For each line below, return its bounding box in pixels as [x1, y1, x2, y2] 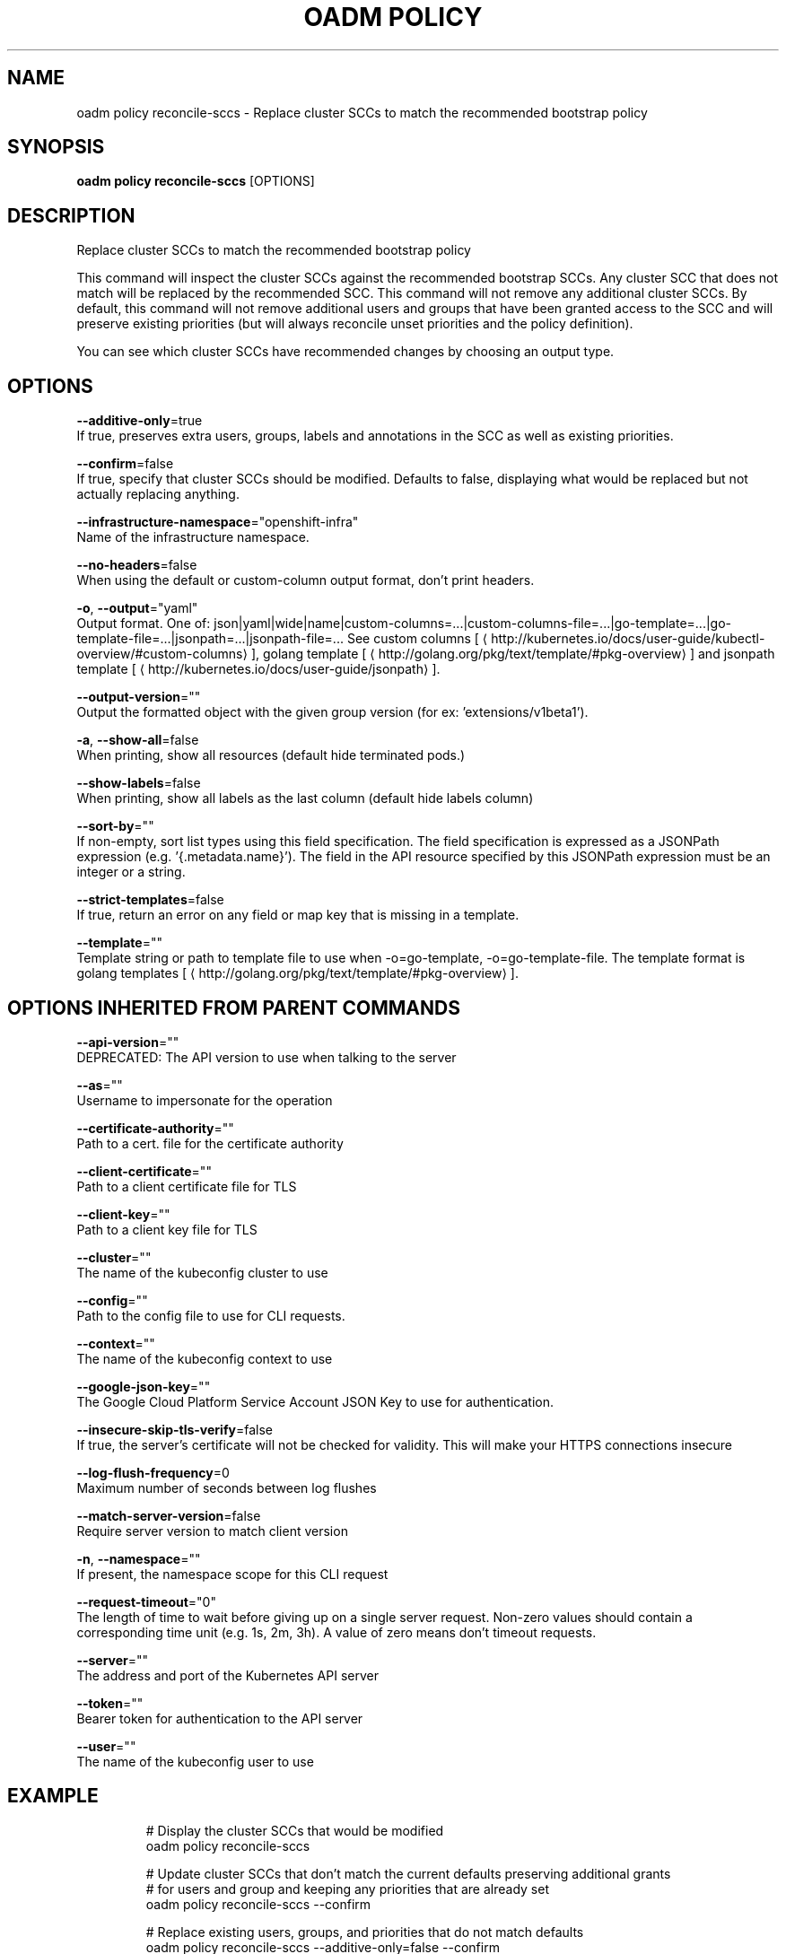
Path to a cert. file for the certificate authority [76, 1135, 344, 1151]
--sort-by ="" [76, 818, 154, 834]
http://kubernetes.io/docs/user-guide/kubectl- [491, 631, 765, 647]
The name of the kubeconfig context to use [76, 1350, 333, 1366]
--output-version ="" [76, 689, 201, 705]
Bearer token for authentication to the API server [76, 1710, 363, 1726]
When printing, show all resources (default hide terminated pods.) [76, 747, 466, 763]
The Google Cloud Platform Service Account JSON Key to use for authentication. [76, 1393, 555, 1409]
